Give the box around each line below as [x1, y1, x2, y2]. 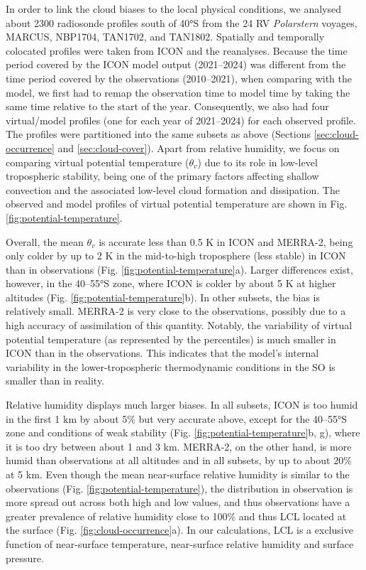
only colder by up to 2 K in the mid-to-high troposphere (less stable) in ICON [6, 248, 346, 263]
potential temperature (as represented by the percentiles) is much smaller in [6, 331, 336, 346]
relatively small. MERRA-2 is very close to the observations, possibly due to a [6, 303, 346, 318]
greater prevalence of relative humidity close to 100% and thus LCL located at [6, 508, 347, 523]
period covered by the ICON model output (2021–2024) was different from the [6, 57, 346, 72]
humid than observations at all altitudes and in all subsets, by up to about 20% [6, 453, 352, 468]
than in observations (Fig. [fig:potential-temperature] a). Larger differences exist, [6, 262, 353, 276]
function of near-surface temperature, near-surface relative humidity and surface [6, 536, 354, 551]
